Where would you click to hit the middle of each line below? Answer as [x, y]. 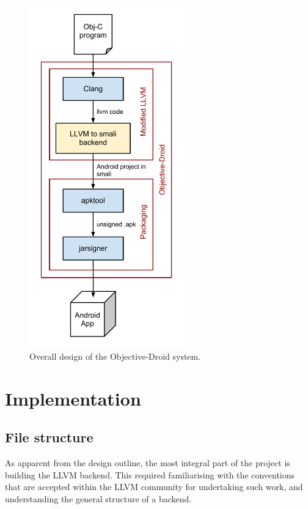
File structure [49, 437]
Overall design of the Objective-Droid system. [115, 356]
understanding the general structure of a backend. [98, 498]
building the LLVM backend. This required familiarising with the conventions [150, 474]
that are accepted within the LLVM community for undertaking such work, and [154, 487]
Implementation [73, 398]
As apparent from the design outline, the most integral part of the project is [148, 462]
